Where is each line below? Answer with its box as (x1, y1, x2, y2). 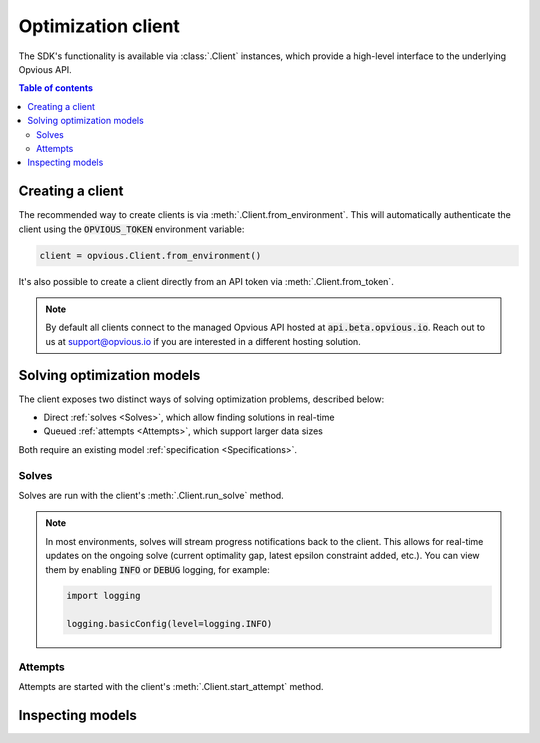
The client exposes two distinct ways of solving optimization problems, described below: (18, 393, 385, 405)
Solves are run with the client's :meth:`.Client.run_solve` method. (18, 489, 284, 501)
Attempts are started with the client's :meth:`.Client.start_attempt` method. (18, 681, 324, 692)
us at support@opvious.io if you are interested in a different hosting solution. (45, 335, 362, 347)
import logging (66, 590, 141, 602)
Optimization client (18, 15, 180, 37)
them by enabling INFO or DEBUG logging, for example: (45, 563, 270, 575)
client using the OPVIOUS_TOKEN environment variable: (18, 223, 245, 235)
